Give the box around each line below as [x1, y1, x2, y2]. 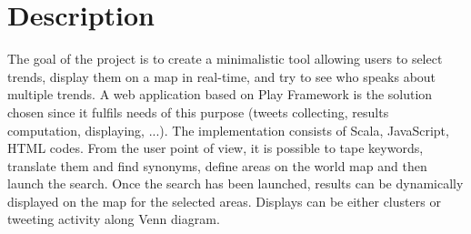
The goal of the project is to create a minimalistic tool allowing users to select [7, 49, 443, 68]
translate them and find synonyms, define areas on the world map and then [7, 156, 427, 175]
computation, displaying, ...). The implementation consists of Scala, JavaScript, [7, 120, 449, 139]
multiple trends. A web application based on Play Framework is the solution [7, 85, 433, 104]
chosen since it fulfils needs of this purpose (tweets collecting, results [7, 102, 389, 121]
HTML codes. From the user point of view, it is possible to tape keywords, [7, 138, 424, 158]
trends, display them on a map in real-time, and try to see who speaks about [7, 66, 436, 86]
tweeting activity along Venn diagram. [7, 209, 220, 229]
